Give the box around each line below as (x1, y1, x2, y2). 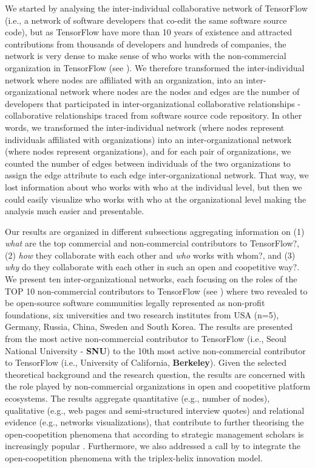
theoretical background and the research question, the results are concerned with (5, 368, 305, 380)
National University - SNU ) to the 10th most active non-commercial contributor (5, 344, 306, 357)
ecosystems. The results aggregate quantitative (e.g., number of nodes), (5, 392, 270, 404)
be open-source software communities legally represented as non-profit (5, 296, 265, 309)
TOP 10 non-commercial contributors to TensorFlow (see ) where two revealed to (5, 284, 308, 297)
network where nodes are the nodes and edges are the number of (60, 85, 300, 98)
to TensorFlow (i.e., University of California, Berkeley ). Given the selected (5, 356, 287, 369)
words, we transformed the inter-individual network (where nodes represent (5, 120, 285, 133)
